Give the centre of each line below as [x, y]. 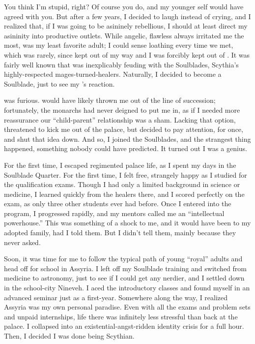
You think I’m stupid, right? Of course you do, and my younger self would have [124, 6]
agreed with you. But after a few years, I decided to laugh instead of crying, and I [127, 16]
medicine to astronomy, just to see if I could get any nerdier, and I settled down [124, 278]
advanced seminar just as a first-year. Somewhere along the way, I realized [116, 297]
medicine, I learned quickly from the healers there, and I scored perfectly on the [124, 194]
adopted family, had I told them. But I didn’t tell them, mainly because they [120, 233]
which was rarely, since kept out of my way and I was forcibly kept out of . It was [127, 54]
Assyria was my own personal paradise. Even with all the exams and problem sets [127, 307]
